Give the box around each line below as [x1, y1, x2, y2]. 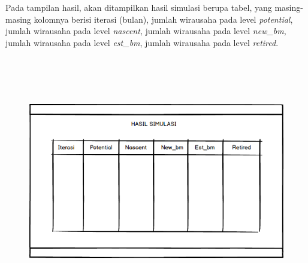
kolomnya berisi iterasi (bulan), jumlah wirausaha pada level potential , [34, 13, 293, 25]
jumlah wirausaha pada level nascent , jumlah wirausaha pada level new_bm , [5, 25, 286, 37]
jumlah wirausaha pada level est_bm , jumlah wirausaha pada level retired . [5, 36, 279, 48]
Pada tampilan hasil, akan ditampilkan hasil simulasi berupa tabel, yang [5, 1, 272, 13]
